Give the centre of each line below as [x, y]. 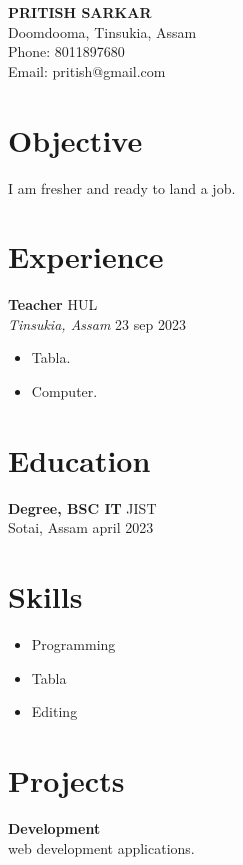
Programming [73, 644]
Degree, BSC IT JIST [82, 507]
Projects [66, 780]
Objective [75, 139]
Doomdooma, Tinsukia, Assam [102, 31]
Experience [86, 256]
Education [79, 459]
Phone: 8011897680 [66, 51]
